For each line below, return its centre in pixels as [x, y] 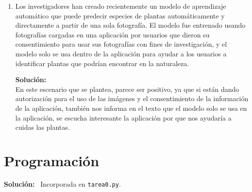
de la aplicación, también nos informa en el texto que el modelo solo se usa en [131, 108]
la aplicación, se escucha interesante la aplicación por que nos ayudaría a [123, 117]
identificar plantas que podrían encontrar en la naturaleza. [102, 63]
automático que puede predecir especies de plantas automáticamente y [120, 15]
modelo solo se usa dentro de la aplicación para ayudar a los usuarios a [121, 53]
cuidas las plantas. [42, 127]
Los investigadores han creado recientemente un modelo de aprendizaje [121, 6]
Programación [52, 160]
